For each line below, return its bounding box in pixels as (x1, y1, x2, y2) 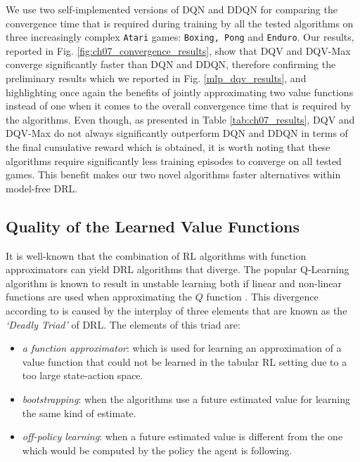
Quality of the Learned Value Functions (6, 215, 300, 237)
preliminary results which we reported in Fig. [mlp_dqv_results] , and (6, 71, 307, 86)
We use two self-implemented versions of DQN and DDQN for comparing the (6, 2, 337, 16)
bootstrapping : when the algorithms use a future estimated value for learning (22, 391, 350, 406)
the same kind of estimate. (22, 405, 136, 420)
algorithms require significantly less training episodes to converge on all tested (6, 153, 342, 168)
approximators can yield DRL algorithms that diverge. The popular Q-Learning (6, 262, 349, 277)
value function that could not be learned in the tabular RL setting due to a (22, 354, 347, 369)
